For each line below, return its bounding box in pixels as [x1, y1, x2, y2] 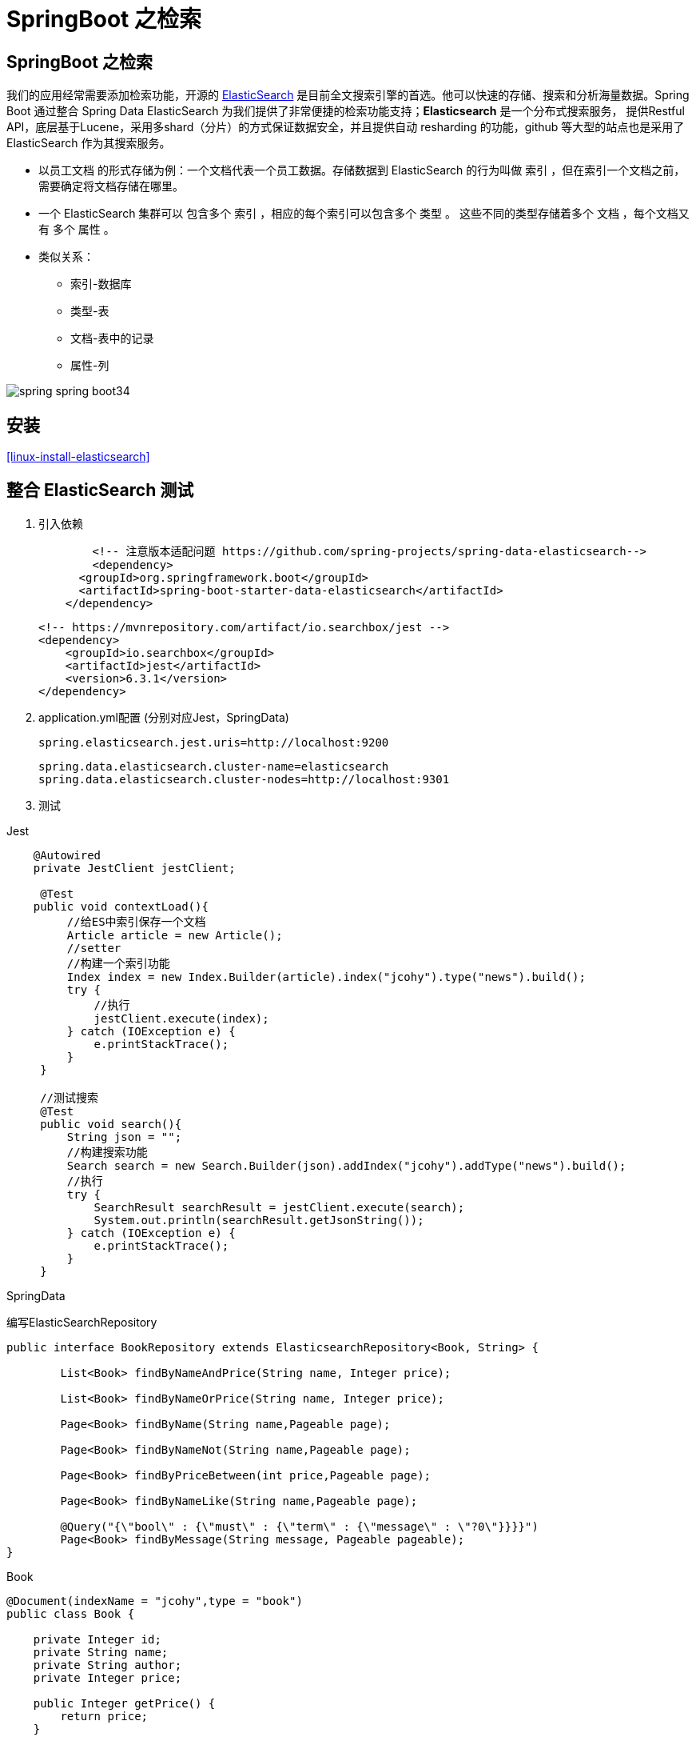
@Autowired [33, 848, 101, 862]
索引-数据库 [70, 277, 132, 291]
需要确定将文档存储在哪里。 [38, 179, 184, 194]
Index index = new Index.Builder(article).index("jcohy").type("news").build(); [66, 970, 586, 983]
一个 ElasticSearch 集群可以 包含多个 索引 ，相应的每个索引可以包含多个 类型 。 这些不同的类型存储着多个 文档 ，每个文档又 [38, 206, 690, 221]
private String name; [33, 1645, 169, 1659]
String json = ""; [66, 1130, 182, 1143]
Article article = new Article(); [66, 928, 283, 942]
